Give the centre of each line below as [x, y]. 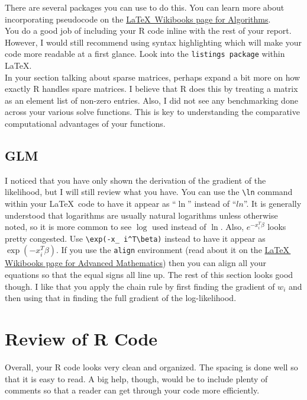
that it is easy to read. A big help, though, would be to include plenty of [136, 378]
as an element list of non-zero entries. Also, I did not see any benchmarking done [151, 100]
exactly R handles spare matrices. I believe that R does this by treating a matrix [151, 89]
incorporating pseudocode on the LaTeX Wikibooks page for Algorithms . [138, 19]
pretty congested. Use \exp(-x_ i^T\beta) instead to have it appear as [135, 238]
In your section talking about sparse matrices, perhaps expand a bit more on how [153, 77]
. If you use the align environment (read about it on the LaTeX [173, 250]
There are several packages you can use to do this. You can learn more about [145, 7]
